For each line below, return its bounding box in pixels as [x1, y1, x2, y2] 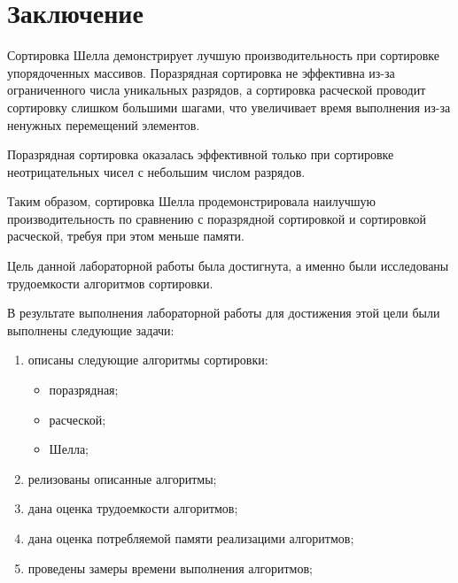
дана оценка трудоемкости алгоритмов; [27, 499, 238, 518]
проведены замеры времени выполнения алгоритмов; [27, 558, 313, 577]
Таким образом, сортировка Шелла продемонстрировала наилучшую [7, 192, 376, 211]
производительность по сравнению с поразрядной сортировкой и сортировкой [7, 209, 426, 227]
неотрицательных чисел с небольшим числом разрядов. [7, 162, 306, 180]
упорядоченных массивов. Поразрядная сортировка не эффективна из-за [7, 63, 395, 81]
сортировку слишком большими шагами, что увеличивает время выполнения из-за [7, 97, 451, 116]
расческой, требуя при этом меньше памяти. [7, 226, 245, 245]
